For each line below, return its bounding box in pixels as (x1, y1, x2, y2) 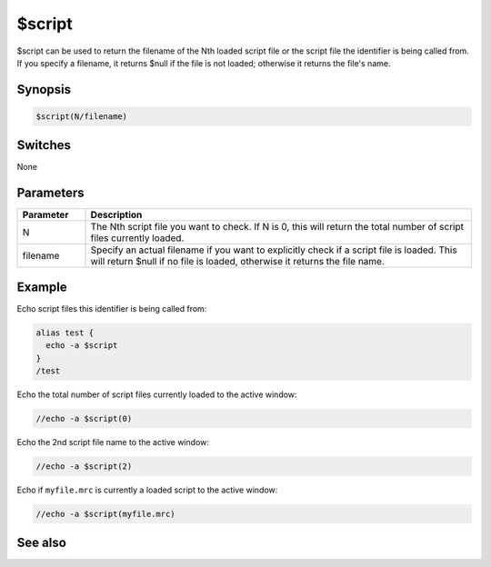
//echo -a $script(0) (35, 413, 133, 423)
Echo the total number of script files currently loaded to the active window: (16, 389, 297, 400)
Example (16, 279, 67, 294)
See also (16, 535, 67, 551)
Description (90, 209, 143, 222)
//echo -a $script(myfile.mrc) (35, 509, 176, 519)
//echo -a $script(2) (35, 461, 133, 472)
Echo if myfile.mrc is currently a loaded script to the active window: (16, 484, 278, 495)
